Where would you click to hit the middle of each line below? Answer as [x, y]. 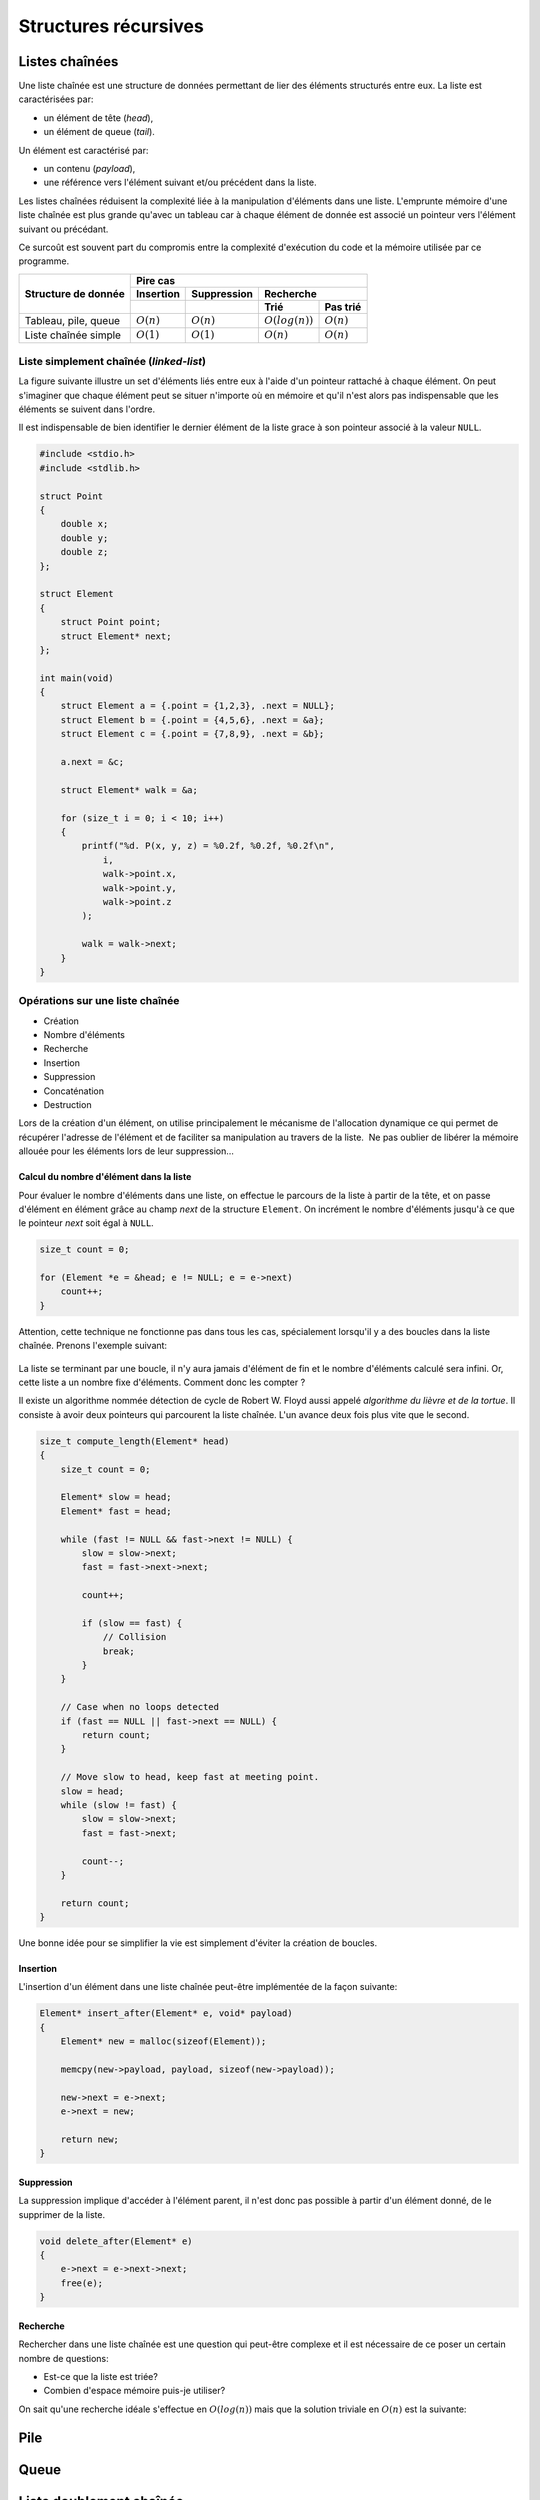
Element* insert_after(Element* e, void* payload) [166, 2013]
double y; [84, 538]
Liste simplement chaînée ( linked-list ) [112, 361]
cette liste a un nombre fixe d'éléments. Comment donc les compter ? [162, 1382]
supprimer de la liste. [61, 2214]
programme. [44, 261]
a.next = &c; [92, 762]
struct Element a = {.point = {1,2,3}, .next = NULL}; [197, 706]
